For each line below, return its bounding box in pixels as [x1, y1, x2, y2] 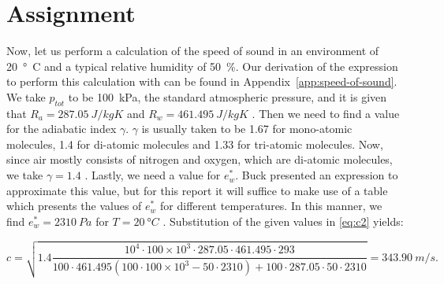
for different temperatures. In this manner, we [160, 197, 382, 214]
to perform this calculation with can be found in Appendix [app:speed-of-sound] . [6, 73, 397, 90]
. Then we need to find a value [252, 105, 400, 121]
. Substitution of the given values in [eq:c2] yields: [162, 212, 404, 229]
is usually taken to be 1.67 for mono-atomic [141, 120, 353, 137]
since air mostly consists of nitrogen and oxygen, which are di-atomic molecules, [6, 151, 393, 168]
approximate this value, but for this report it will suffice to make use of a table [6, 182, 388, 198]
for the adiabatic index [6, 120, 117, 137]
